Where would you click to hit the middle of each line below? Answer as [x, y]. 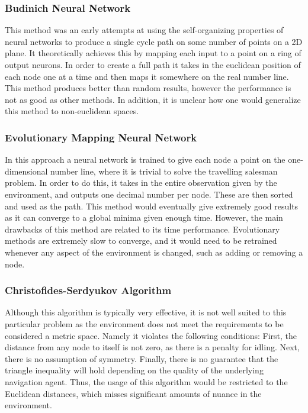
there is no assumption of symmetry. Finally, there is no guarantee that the [142, 358]
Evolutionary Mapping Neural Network [101, 137]
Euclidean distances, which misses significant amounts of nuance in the [133, 393]
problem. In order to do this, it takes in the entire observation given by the [141, 183]
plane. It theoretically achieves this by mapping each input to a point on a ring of [153, 53]
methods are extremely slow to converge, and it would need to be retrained [141, 241]
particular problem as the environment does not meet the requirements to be [144, 323]
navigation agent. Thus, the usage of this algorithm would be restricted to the [146, 381]
